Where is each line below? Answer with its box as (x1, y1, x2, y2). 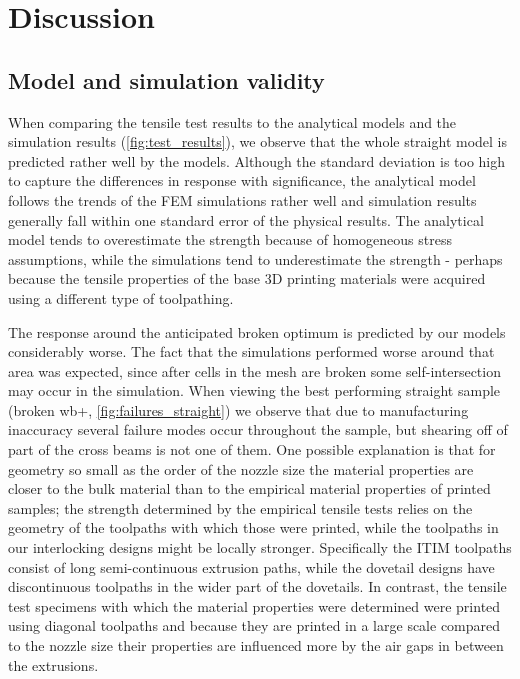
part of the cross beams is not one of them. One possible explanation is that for (8, 439, 496, 460)
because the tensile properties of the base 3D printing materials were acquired (8, 268, 486, 289)
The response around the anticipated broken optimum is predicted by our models (8, 321, 506, 342)
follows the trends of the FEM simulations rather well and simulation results (8, 189, 477, 210)
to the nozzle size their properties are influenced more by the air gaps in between (8, 635, 504, 656)
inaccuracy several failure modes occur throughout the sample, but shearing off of (8, 419, 508, 440)
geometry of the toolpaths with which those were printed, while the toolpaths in (8, 517, 499, 538)
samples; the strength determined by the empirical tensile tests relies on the (8, 497, 473, 518)
